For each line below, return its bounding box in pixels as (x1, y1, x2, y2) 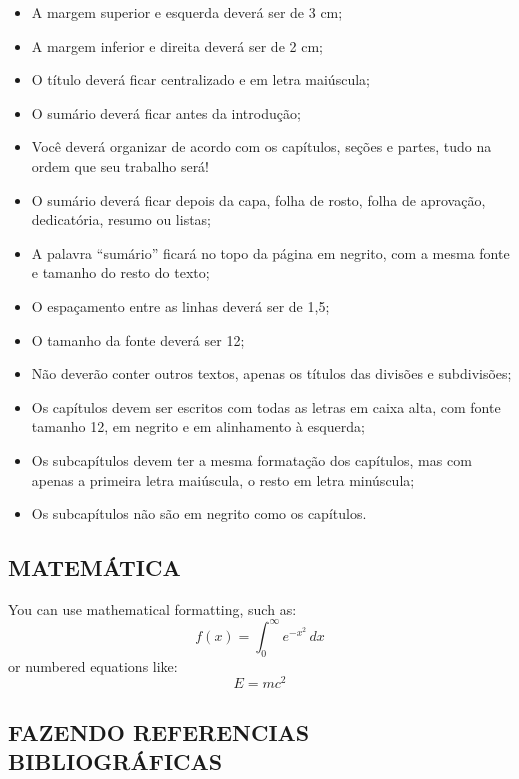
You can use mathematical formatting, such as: (8, 598, 297, 619)
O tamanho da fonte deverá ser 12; (31, 329, 245, 350)
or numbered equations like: (8, 655, 178, 676)
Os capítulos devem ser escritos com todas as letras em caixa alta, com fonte (31, 396, 501, 417)
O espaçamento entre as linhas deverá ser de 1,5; (31, 295, 330, 316)
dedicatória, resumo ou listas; (31, 209, 211, 230)
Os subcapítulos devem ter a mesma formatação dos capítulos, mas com (31, 449, 472, 470)
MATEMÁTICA (8, 552, 181, 583)
